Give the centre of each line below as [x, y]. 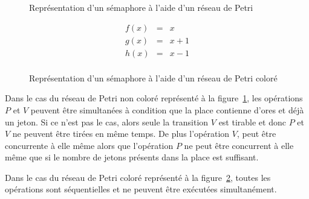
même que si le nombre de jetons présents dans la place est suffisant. [132, 157]
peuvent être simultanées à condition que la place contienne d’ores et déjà [167, 109]
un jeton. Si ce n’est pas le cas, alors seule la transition [107, 122]
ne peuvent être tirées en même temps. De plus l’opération [121, 134]
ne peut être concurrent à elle [239, 145]
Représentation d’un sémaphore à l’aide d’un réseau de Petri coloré [153, 77]
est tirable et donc [252, 122]
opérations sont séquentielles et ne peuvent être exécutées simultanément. [141, 189]
